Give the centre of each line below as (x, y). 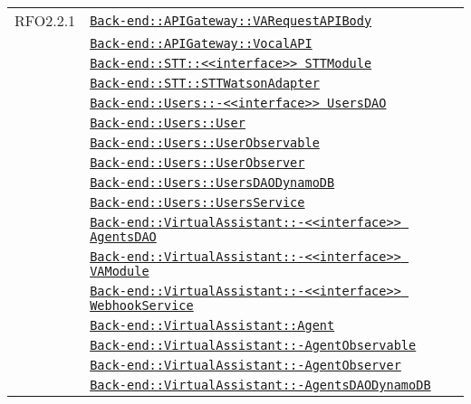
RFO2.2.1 (45, 20)
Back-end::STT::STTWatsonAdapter (205, 83)
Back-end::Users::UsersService (197, 202)
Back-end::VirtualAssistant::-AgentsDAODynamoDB (260, 385)
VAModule (120, 271)
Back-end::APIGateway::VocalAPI (201, 43)
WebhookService (142, 305)
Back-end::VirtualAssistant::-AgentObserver (245, 365)
